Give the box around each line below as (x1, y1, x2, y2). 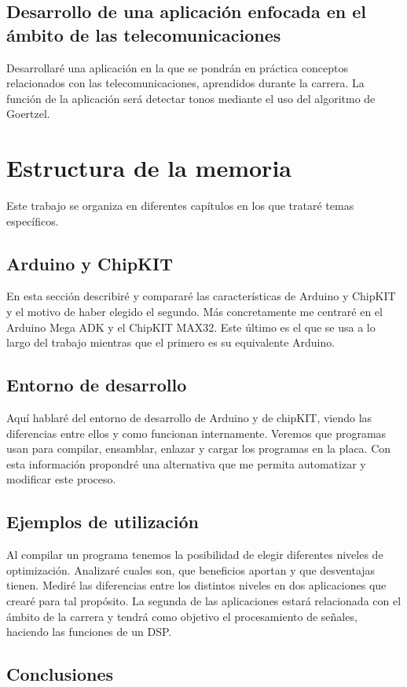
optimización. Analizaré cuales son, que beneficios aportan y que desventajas (6, 561, 376, 578)
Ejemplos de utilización (6, 509, 200, 534)
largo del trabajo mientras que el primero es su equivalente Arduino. (6, 334, 335, 351)
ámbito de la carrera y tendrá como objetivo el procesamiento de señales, (6, 608, 357, 624)
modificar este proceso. (6, 471, 116, 487)
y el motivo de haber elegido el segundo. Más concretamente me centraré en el (6, 303, 383, 320)
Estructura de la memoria (6, 152, 291, 184)
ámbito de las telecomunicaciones (6, 22, 281, 46)
